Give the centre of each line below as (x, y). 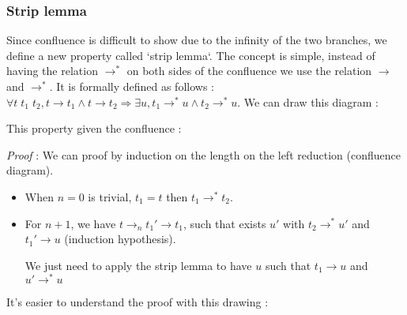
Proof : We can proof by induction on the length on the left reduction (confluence (203, 154)
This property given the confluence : (94, 128)
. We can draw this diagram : (308, 101)
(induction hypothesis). (120, 239)
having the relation (52, 71)
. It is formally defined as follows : (132, 86)
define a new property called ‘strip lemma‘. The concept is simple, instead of (191, 55)
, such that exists (224, 223)
